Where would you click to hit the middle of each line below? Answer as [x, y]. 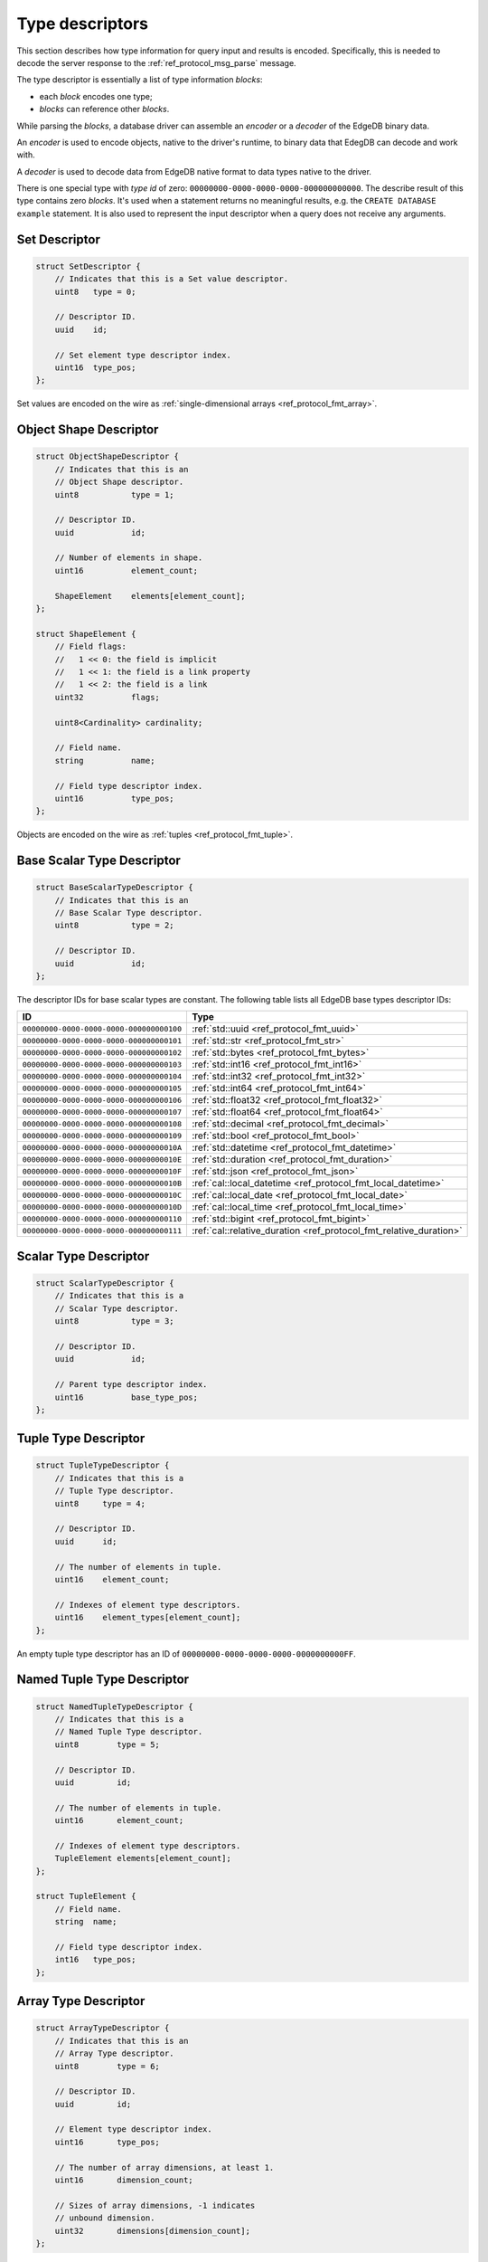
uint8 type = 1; [115, 494]
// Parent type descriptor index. [131, 1385]
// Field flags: [90, 646]
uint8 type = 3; [115, 1321]
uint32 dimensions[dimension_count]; [152, 2231]
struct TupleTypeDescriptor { [103, 1465]
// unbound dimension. [105, 2218]
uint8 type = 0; [95, 291]
